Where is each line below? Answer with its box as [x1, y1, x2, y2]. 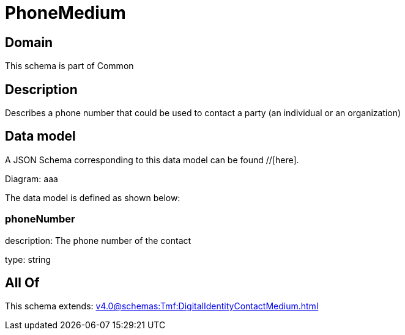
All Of [5, 275, 40, 291]
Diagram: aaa [5, 173, 58, 184]
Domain [5, 34, 53, 50]
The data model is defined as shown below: [5, 192, 180, 203]
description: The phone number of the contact [5, 235, 191, 246]
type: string [5, 254, 51, 265]
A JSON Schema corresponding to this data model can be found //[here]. [5, 154, 299, 165]
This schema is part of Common [5, 61, 134, 72]
